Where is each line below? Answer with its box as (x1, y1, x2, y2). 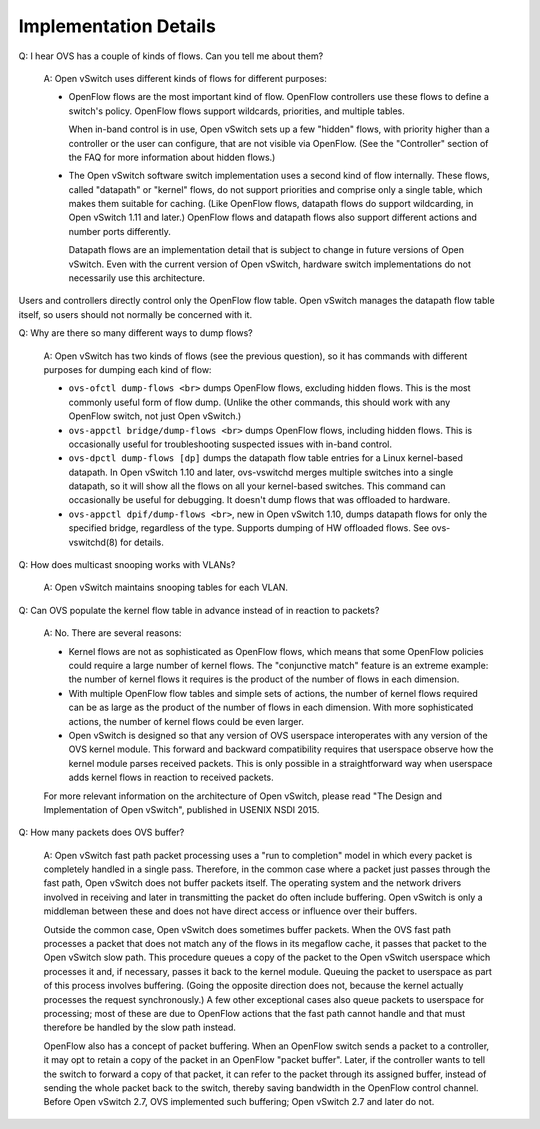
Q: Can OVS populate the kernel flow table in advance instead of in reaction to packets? (18, 604, 380, 616)
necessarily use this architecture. (68, 272, 205, 284)
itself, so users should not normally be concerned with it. (18, 308, 253, 320)
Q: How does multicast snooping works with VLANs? (18, 559, 236, 571)
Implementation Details (18, 15, 217, 37)
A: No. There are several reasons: (43, 627, 182, 639)
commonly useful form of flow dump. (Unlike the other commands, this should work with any (68, 396, 451, 408)
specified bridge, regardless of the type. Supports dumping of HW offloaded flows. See (68, 522, 430, 534)
